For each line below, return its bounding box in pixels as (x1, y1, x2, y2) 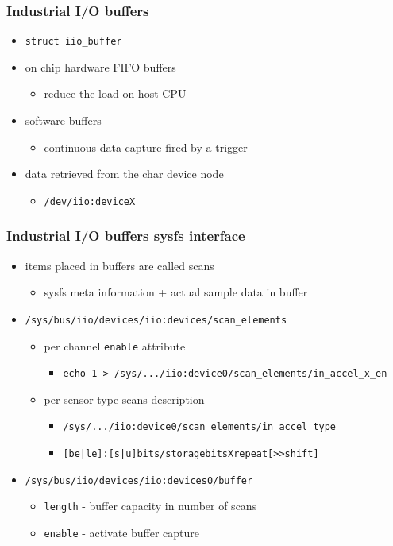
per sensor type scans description (44, 390, 205, 407)
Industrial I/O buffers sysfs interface (6, 226, 245, 246)
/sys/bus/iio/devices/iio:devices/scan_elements (25, 314, 287, 326)
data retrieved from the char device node (25, 165, 224, 182)
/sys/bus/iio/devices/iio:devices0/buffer (25, 474, 253, 486)
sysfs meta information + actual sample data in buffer (44, 284, 308, 300)
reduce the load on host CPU (44, 85, 187, 102)
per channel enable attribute (44, 337, 186, 354)
